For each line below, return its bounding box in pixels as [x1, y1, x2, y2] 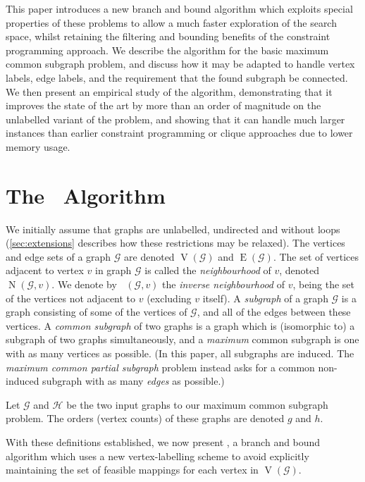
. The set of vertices [273, 249, 359, 264]
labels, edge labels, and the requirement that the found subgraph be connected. [6, 70, 348, 85]
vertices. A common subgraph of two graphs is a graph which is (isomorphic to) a [6, 318, 355, 333]
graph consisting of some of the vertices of [6, 304, 187, 319]
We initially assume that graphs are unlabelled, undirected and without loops [6, 221, 340, 236]
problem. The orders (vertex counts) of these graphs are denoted [6, 411, 285, 426]
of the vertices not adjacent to [6, 290, 136, 305]
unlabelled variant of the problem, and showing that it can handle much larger [6, 111, 345, 126]
